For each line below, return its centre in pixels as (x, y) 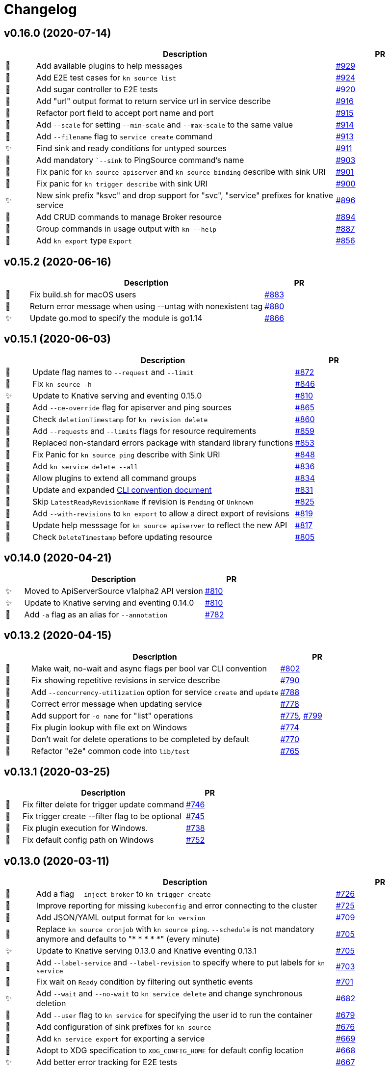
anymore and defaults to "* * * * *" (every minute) (128, 939)
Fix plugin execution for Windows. (85, 828)
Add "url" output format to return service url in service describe (154, 101)
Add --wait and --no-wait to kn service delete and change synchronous (169, 994)
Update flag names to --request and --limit (113, 372)
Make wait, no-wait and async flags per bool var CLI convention (149, 668)
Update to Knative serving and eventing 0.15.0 (117, 395)
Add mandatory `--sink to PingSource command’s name (140, 160)
